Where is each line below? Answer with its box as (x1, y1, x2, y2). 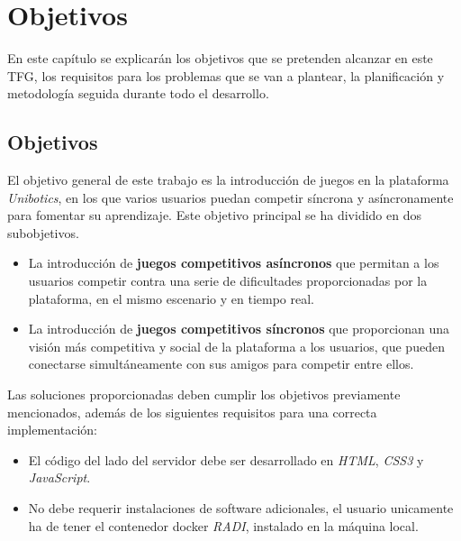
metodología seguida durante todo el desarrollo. (7, 84, 269, 103)
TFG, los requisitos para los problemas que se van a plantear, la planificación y (7, 66, 445, 85)
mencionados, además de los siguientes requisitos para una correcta (7, 402, 377, 421)
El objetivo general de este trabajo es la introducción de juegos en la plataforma (7, 170, 449, 189)
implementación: (7, 420, 97, 439)
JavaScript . (28, 468, 91, 487)
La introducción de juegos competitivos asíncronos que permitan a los (28, 253, 439, 272)
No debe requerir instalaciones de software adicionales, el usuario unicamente (28, 499, 454, 518)
